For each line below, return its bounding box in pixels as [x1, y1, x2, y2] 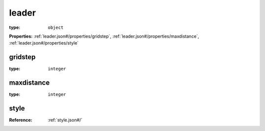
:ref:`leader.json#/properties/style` [9, 40, 79, 46]
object [48, 24, 64, 30]
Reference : [9, 117, 32, 123]
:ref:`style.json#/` [48, 117, 83, 123]
